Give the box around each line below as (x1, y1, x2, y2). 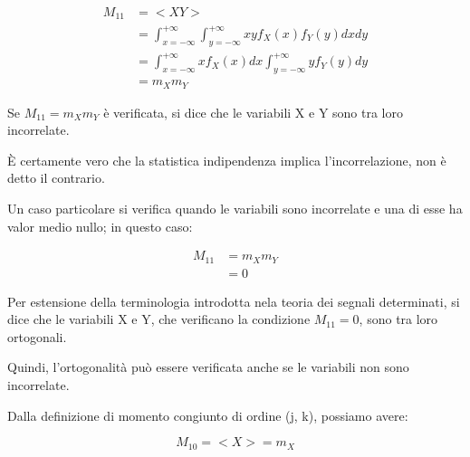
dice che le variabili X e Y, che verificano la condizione (7, 309, 311, 328)
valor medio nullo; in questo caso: (7, 216, 193, 235)
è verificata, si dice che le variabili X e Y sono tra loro (103, 102, 403, 121)
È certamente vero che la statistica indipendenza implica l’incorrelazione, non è (7, 150, 446, 169)
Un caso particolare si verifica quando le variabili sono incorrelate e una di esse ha (7, 199, 463, 217)
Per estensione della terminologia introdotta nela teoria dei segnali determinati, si (7, 291, 460, 310)
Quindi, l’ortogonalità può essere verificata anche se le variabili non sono (7, 357, 409, 376)
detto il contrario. (7, 168, 105, 187)
